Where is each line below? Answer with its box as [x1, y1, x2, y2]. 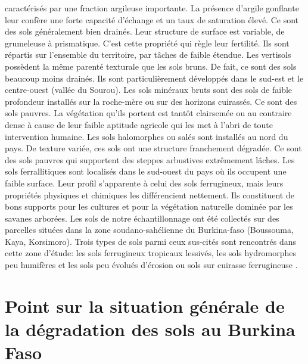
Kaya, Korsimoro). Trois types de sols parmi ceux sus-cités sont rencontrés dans [5, 235, 297, 247]
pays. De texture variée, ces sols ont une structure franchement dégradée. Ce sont [5, 142, 302, 154]
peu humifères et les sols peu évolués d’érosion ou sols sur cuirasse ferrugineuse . [5, 259, 298, 271]
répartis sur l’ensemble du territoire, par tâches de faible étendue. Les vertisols [5, 48, 291, 61]
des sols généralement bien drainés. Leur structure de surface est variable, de [5, 25, 285, 38]
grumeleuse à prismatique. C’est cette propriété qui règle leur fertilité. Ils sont [5, 36, 290, 49]
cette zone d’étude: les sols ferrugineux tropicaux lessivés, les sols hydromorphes [5, 247, 296, 259]
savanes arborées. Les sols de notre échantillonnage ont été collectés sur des [5, 211, 279, 224]
